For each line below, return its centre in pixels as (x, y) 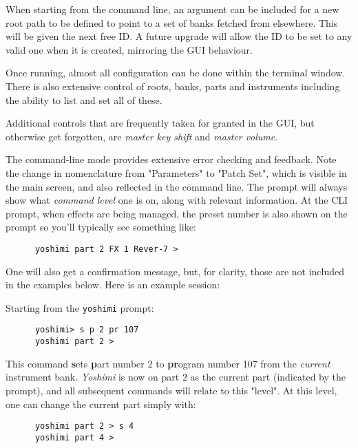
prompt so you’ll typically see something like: (101, 227)
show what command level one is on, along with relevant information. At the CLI (177, 200)
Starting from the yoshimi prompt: (80, 307)
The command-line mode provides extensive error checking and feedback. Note (171, 159)
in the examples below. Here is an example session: (113, 285)
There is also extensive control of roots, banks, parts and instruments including (173, 86)
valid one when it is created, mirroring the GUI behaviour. (129, 49)
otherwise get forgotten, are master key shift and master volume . (142, 136)
